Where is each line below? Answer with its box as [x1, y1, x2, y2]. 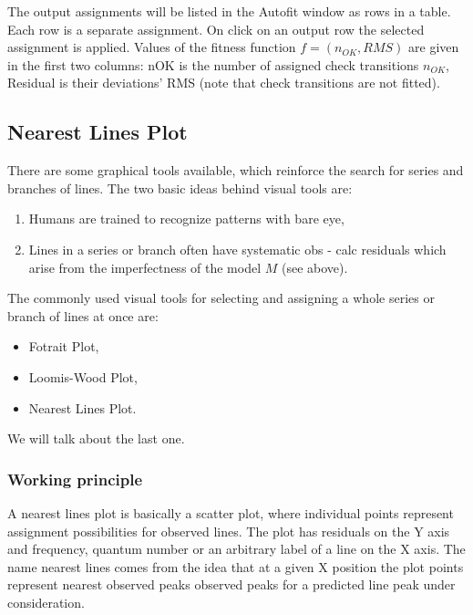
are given [408, 37, 459, 57]
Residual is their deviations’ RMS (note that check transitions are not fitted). [7, 73, 440, 92]
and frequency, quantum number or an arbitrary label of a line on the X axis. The [7, 539, 466, 558]
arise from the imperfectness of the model [28, 257, 262, 276]
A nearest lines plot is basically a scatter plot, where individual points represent [7, 503, 454, 522]
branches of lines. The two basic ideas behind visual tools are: [7, 178, 353, 197]
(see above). [281, 257, 348, 276]
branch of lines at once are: [7, 306, 159, 325]
